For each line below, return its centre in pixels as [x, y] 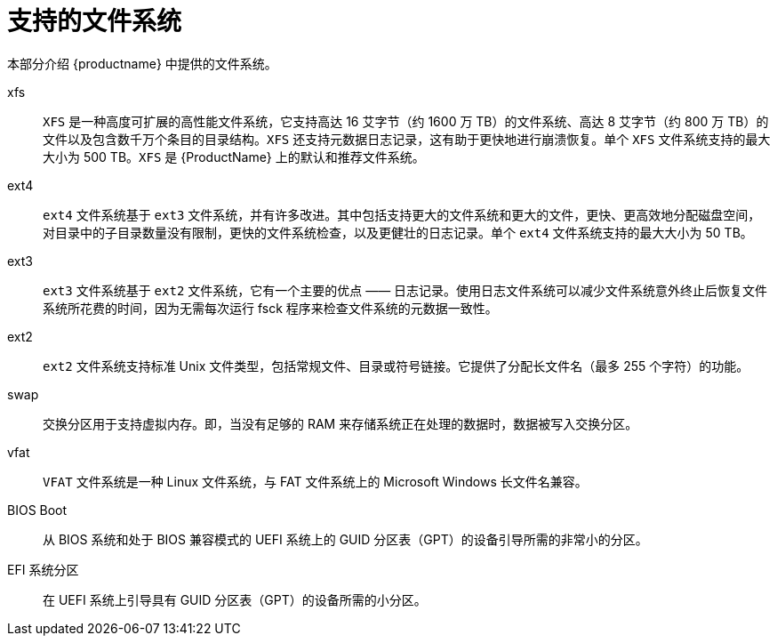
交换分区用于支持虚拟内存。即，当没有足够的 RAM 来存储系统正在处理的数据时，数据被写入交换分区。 [340, 423]
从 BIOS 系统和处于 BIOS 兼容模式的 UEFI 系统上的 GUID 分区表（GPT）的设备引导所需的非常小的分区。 [345, 539]
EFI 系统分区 [43, 569]
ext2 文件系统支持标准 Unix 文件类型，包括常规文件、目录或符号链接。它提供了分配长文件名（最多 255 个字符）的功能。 [396, 366]
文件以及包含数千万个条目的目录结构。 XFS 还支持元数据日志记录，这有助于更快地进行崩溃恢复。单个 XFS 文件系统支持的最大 [407, 139]
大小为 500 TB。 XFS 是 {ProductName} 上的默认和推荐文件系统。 [234, 157]
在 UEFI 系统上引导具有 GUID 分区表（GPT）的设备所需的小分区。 [235, 599]
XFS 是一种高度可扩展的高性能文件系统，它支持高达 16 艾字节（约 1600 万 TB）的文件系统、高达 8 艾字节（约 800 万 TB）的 [406, 121]
